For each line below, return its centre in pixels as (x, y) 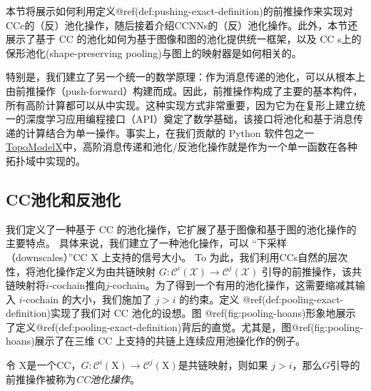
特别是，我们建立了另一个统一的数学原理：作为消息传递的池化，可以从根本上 (185, 77)
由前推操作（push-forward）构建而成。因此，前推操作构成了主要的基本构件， (184, 90)
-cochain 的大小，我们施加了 (87, 299)
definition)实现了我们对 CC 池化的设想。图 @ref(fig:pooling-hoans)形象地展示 (181, 313)
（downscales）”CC (47, 257)
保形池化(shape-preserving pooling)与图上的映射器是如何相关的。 (154, 52)
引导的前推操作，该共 (311, 271)
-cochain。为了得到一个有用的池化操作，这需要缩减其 (232, 285)
